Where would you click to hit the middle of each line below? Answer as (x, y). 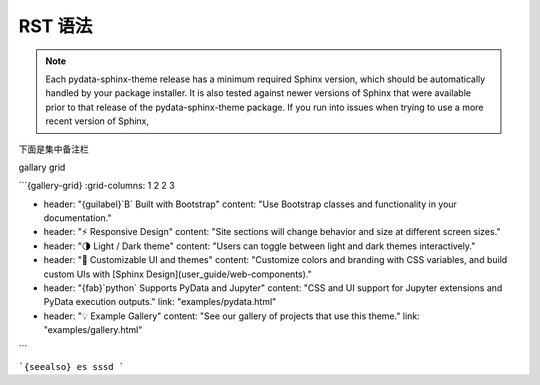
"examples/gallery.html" (93, 330)
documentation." (77, 218)
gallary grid (42, 167)
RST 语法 (55, 26)
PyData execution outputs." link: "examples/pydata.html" (160, 302)
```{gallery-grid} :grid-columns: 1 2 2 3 (96, 186)
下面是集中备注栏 (53, 149)
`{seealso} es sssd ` (71, 366)
